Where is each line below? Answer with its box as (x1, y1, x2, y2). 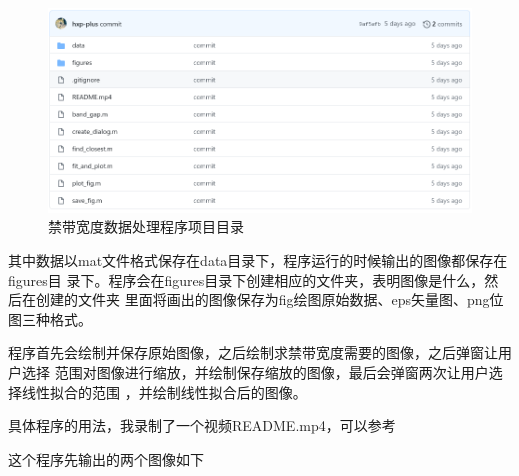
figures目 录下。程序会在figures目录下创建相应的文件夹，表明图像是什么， (8, 269, 485, 290)
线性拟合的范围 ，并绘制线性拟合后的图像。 (21, 381, 307, 402)
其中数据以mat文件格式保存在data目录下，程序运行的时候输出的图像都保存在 (8, 249, 508, 270)
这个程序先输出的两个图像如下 (8, 448, 204, 469)
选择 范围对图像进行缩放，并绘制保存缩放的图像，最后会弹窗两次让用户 (21, 361, 489, 382)
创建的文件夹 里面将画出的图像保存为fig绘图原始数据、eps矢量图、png (35, 289, 490, 310)
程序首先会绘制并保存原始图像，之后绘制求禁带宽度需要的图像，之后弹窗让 (8, 342, 498, 363)
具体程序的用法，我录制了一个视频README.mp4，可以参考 (8, 415, 396, 436)
